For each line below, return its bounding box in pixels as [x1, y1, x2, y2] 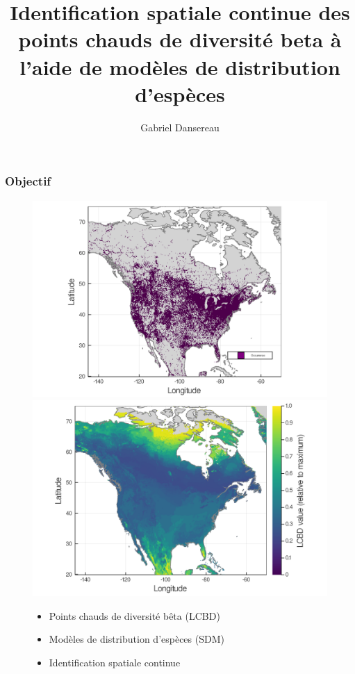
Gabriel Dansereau [140, 120, 220, 134]
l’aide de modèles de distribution [19, 52, 340, 81]
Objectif [5, 172, 51, 190]
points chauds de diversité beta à [18, 25, 342, 54]
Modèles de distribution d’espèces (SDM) [49, 632, 224, 646]
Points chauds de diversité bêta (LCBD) [49, 608, 220, 623]
